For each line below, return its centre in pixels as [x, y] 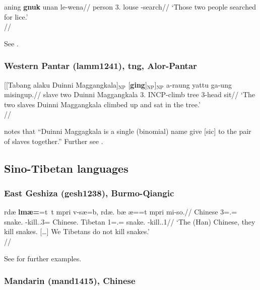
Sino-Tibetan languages [66, 168]
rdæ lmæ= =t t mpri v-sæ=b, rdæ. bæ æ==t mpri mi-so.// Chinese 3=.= [121, 212]
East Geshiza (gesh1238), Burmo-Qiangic [89, 193]
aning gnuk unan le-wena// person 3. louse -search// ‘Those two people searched [130, 7]
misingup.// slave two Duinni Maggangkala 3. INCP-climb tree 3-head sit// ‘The [130, 94]
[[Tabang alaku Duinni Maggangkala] [61, 84]
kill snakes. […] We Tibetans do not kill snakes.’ [77, 231]
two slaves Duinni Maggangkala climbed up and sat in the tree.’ [102, 104]
